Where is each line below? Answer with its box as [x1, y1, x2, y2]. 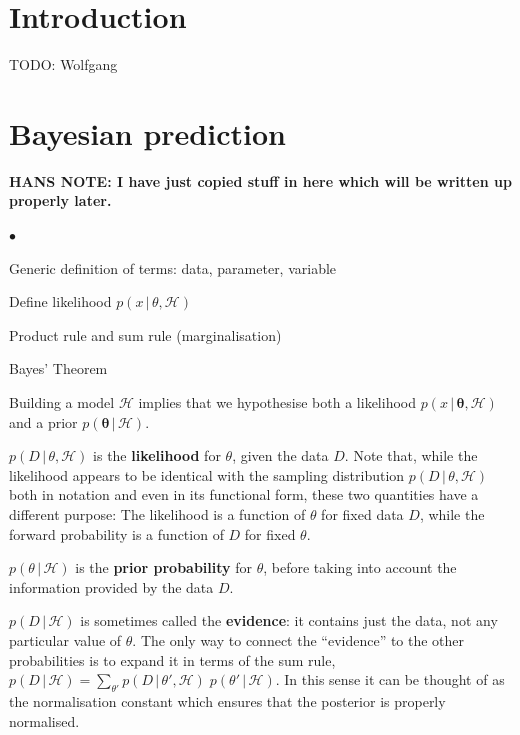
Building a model [9, 392, 115, 412]
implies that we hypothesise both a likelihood [138, 392, 416, 412]
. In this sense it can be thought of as [275, 669, 505, 690]
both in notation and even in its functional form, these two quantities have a [9, 484, 479, 505]
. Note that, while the [344, 445, 478, 466]
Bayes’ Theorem [9, 358, 108, 379]
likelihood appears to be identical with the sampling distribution [9, 464, 405, 485]
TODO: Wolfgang [9, 54, 118, 75]
